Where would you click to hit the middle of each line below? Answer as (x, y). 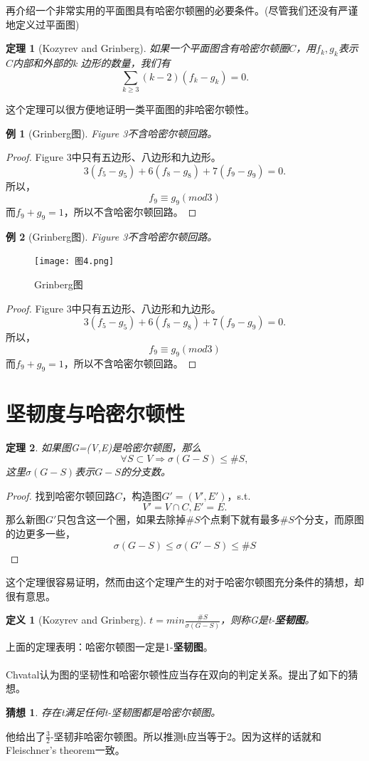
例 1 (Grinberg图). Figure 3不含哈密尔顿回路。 (112, 133)
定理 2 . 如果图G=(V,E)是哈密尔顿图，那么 (104, 447)
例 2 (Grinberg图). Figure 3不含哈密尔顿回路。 (112, 236)
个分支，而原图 (329, 519)
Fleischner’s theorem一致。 (65, 750)
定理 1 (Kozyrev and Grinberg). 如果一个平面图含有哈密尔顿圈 (148, 48)
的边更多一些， (41, 533)
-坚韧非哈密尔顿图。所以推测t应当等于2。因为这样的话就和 (186, 736)
